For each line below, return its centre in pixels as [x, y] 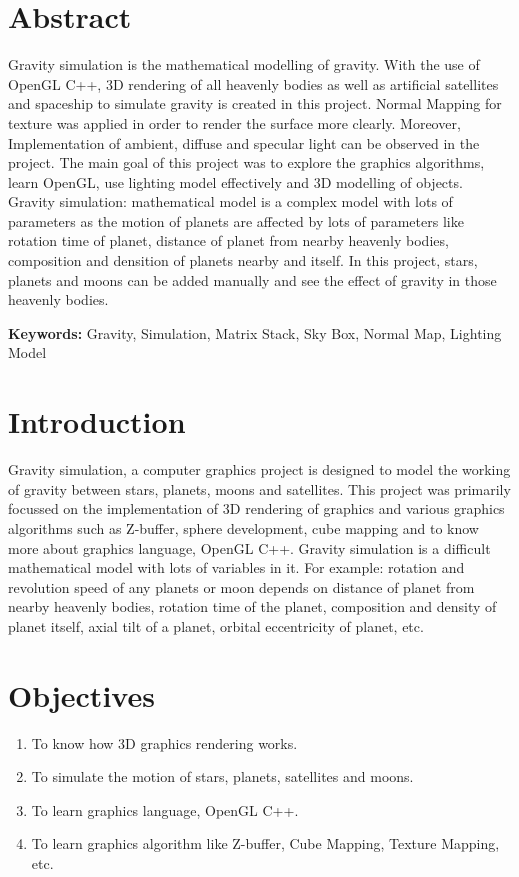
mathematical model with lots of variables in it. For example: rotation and [236, 567]
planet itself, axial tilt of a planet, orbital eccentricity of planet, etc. [216, 625]
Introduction [97, 421]
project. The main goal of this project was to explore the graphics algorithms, [246, 162]
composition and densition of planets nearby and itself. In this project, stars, [243, 260]
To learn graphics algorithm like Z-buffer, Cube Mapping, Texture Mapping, [265, 843]
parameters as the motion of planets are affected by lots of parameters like [236, 220]
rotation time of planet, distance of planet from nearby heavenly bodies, [228, 240]
